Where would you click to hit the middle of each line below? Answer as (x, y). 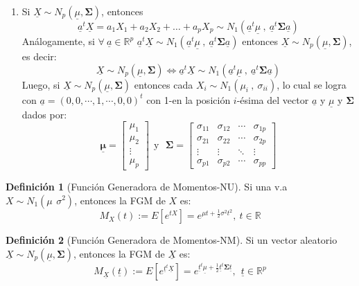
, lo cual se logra (312, 84)
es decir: (39, 56)
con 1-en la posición (189, 99)
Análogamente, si (58, 41)
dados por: (44, 114)
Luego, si (41, 84)
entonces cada (164, 84)
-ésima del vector (273, 99)
